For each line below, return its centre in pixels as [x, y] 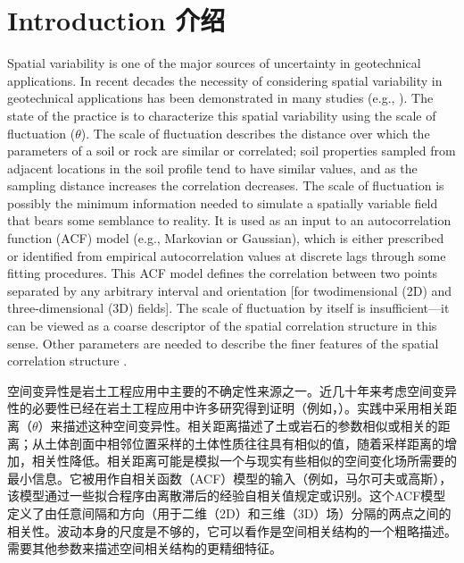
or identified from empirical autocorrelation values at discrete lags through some [227, 255]
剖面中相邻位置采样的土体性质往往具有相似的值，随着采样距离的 [257, 443]
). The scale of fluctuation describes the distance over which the [255, 133]
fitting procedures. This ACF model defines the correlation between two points [223, 273]
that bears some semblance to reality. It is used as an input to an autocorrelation [229, 220]
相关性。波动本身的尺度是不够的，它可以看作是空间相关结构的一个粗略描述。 [232, 530]
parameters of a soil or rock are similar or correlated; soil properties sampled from [232, 151]
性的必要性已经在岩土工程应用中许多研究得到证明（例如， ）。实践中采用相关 [226, 408]
